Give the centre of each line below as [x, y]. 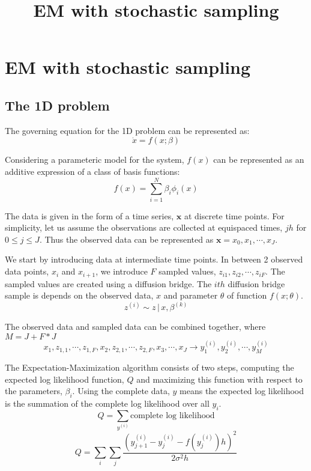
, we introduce [122, 271]
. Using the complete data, [121, 391]
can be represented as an [259, 160]
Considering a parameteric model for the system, [95, 160]
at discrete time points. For [234, 215]
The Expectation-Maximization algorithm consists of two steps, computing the [149, 367]
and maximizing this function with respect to [219, 379]
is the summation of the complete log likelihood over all [107, 403]
